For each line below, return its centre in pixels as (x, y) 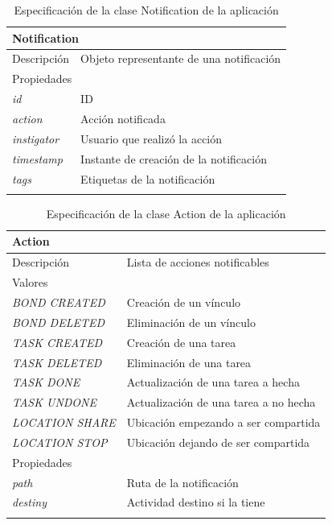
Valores (30, 282)
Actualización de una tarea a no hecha (221, 402)
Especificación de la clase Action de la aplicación (166, 213)
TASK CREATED (57, 342)
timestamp (37, 158)
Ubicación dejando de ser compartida (218, 442)
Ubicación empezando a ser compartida (223, 422)
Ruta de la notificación (182, 482)
